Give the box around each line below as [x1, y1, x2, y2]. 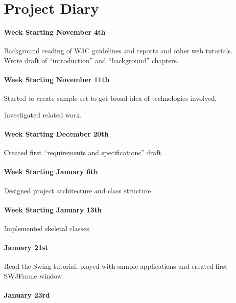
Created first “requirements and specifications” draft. [4, 147, 163, 158]
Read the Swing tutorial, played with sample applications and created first [4, 261, 228, 271]
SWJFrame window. [4, 270, 64, 280]
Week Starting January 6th [4, 166, 98, 177]
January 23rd [4, 290, 50, 300]
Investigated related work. [4, 109, 82, 119]
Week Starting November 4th [4, 26, 106, 37]
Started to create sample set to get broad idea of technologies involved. [4, 93, 217, 103]
